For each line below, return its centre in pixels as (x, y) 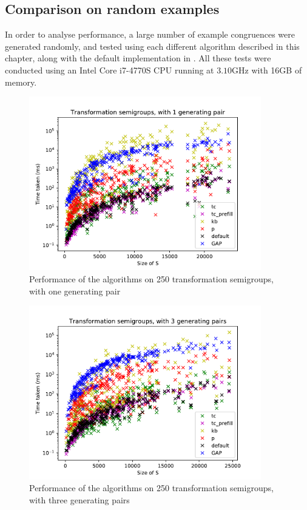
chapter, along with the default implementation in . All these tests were (138, 58)
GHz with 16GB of (267, 70)
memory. (21, 82)
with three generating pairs (79, 499)
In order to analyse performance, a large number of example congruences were (150, 34)
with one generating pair (75, 291)
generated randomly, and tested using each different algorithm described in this (152, 46)
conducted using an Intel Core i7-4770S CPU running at (110, 70)
